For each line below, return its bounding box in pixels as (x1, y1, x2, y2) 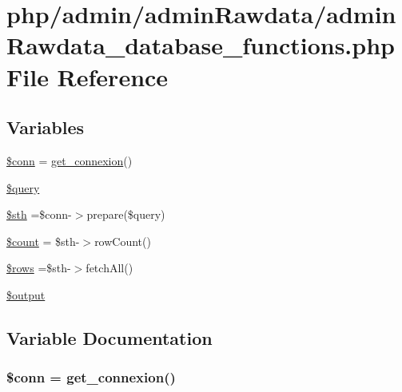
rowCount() (94, 232, 151, 249)
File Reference (6, 60, 169, 93)
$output (6, 286, 46, 303)
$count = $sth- (6, 232, 80, 249)
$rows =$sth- (6, 259, 71, 276)
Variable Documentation (6, 325, 213, 350)
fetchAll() (86, 259, 133, 276)
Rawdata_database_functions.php (6, 29, 395, 61)
